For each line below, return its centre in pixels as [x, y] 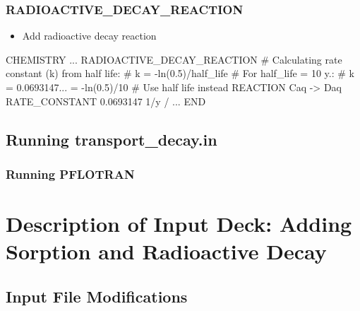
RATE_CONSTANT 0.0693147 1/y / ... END [106, 101]
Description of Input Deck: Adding [179, 223]
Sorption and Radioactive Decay [166, 251]
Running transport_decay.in [112, 139]
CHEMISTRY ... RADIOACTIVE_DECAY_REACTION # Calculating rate [174, 59]
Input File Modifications [97, 296]
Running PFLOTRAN [70, 174]
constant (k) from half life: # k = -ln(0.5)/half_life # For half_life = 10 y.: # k [180, 73]
